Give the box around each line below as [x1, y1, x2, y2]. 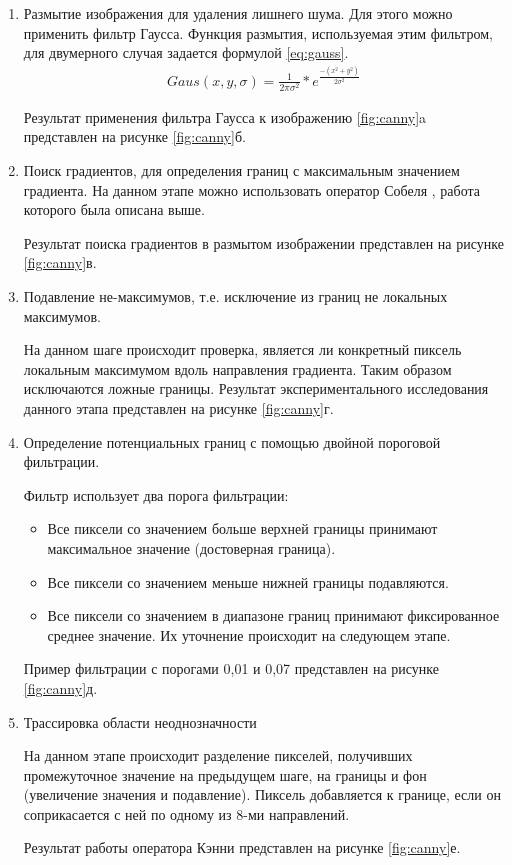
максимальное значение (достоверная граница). [47, 537, 336, 558]
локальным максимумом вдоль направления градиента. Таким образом [23, 358, 452, 379]
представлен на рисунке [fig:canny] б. [23, 126, 246, 147]
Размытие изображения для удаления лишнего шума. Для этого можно [23, 3, 453, 23]
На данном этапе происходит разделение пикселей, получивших [23, 745, 413, 766]
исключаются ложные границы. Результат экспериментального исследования [23, 378, 489, 399]
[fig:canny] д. [23, 677, 98, 698]
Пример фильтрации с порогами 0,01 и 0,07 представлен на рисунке [23, 658, 439, 679]
